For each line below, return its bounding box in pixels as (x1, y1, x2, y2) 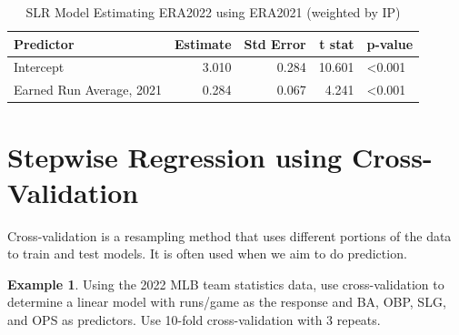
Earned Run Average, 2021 (14, 80, 163, 99)
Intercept (14, 57, 65, 76)
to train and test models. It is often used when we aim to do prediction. (7, 244, 407, 263)
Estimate (175, 34, 232, 53)
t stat (319, 34, 354, 53)
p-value (366, 34, 414, 53)
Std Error (244, 34, 306, 53)
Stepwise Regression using (7, 137, 343, 175)
